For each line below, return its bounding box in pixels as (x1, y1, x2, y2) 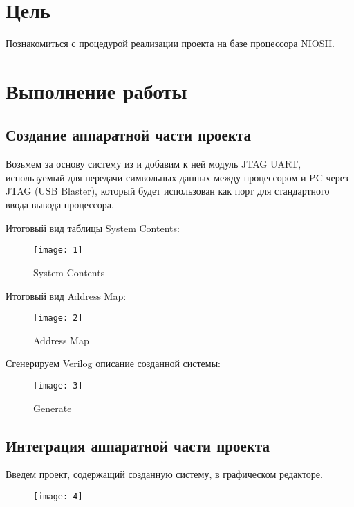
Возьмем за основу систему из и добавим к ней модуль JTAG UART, (6, 157, 301, 171)
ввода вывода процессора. (6, 197, 114, 212)
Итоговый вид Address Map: (6, 288, 127, 303)
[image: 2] (33, 313, 83, 323)
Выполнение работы (6, 76, 187, 105)
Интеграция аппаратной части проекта (6, 434, 270, 456)
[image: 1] (33, 245, 83, 256)
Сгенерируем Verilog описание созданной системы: (6, 356, 221, 371)
